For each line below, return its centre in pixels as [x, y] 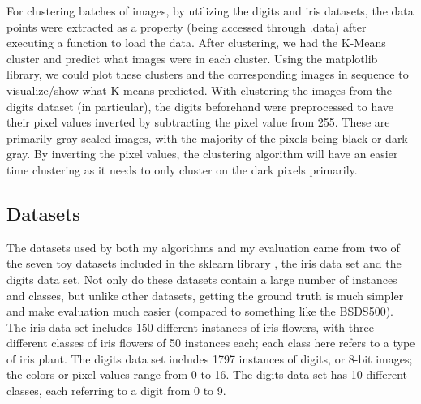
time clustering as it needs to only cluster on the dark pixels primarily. [182, 169]
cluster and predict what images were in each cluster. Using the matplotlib [192, 58]
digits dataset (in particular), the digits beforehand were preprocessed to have [200, 106]
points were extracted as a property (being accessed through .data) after [187, 26]
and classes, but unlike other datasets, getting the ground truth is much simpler [205, 295]
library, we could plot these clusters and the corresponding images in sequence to [208, 74]
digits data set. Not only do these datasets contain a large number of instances [202, 279]
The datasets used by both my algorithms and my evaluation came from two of [203, 247]
